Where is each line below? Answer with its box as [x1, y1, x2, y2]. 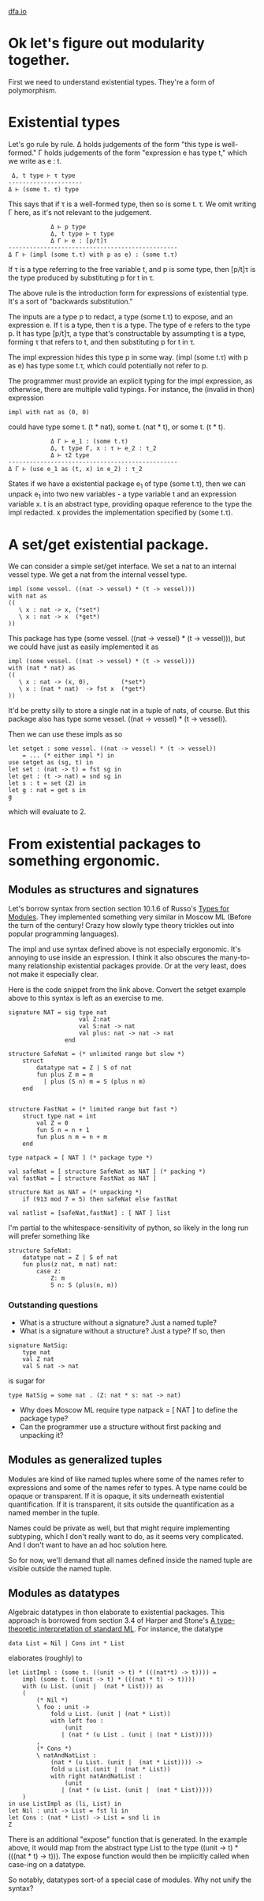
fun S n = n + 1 [36, 1126, 90, 1134]
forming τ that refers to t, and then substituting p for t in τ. [8, 337, 195, 346]
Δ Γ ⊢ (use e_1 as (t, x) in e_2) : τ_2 [8, 465, 143, 473]
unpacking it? [19, 1430, 64, 1439]
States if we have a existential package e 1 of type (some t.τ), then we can [8, 478, 246, 490]
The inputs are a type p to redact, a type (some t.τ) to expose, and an [8, 311, 233, 321]
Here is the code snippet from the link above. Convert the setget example [8, 985, 247, 994]
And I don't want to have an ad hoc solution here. [8, 1540, 168, 1549]
